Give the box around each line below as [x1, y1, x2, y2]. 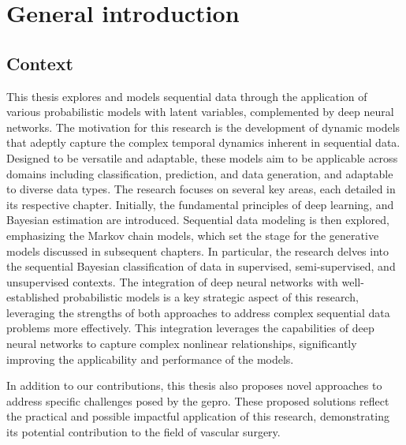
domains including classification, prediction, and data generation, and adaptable [6, 165, 393, 181]
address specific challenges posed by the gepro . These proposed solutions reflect [6, 392, 389, 409]
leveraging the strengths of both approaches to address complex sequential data [6, 304, 390, 320]
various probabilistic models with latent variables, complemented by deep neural [6, 103, 394, 120]
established [6, 289, 60, 305]
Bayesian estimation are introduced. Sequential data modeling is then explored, [6, 211, 389, 228]
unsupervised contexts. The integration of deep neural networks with [6, 273, 338, 290]
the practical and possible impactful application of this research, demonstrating [6, 408, 389, 424]
